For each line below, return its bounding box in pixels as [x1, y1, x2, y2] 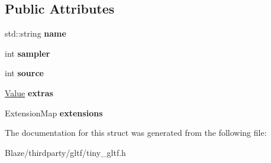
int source [5, 67, 44, 79]
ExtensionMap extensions [5, 106, 103, 119]
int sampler [5, 47, 50, 59]
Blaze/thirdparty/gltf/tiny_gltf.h [5, 146, 126, 158]
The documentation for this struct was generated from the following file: [5, 126, 267, 139]
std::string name [5, 27, 66, 40]
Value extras [5, 86, 53, 99]
